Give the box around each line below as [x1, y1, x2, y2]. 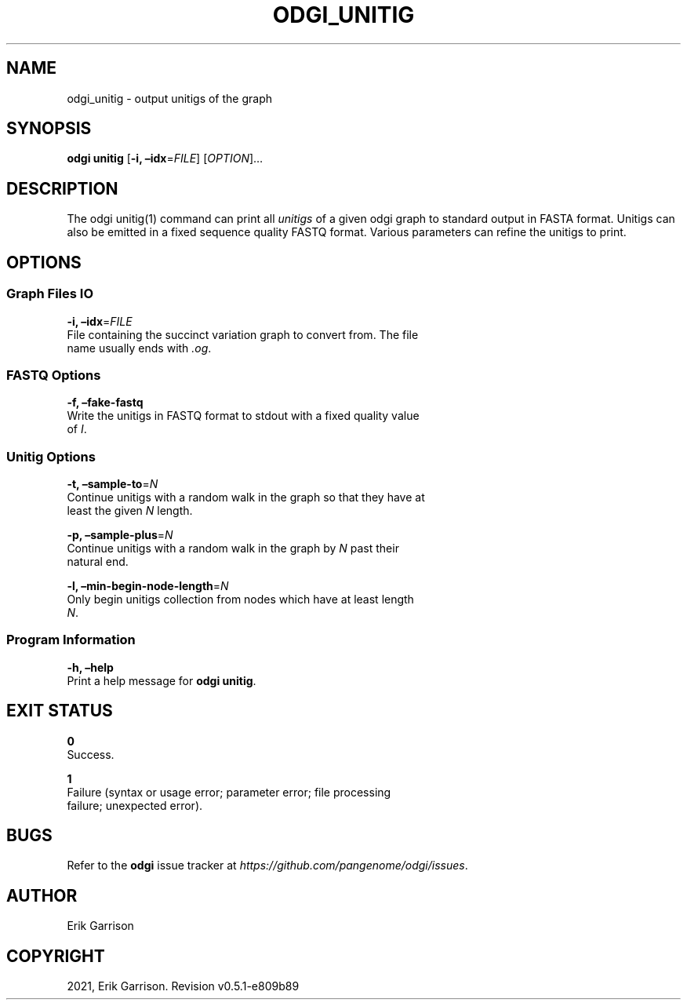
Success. [67, 747, 114, 761]
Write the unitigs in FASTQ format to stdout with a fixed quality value [67, 409, 420, 423]
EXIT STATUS [6, 701, 113, 721]
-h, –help [67, 660, 114, 674]
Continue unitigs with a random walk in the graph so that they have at [67, 490, 425, 504]
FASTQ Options [6, 366, 101, 383]
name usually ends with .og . [67, 341, 212, 355]
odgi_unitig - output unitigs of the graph [67, 91, 273, 105]
